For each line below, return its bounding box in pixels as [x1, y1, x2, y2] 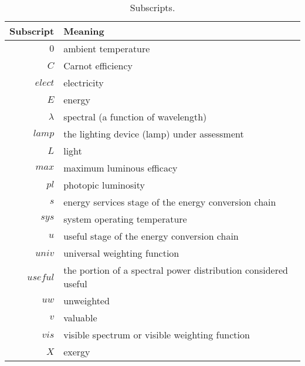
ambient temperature [63, 42, 150, 55]
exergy [63, 345, 90, 358]
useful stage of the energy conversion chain [63, 229, 239, 243]
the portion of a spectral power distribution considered [63, 263, 288, 277]
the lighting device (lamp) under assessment [63, 127, 244, 140]
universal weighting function [63, 246, 179, 260]
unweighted [63, 294, 110, 307]
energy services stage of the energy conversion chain [63, 195, 276, 209]
